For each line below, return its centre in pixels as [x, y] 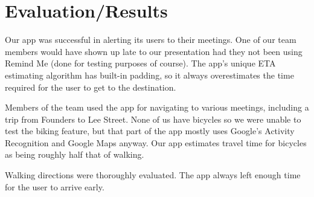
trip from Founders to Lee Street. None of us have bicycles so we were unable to [153, 119]
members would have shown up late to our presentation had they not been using [154, 51]
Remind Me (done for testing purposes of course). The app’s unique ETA [140, 63]
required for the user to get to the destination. [91, 87]
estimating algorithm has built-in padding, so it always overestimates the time [149, 75]
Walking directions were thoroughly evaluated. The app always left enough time [153, 175]
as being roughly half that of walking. [75, 154]
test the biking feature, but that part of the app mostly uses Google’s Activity [150, 131]
